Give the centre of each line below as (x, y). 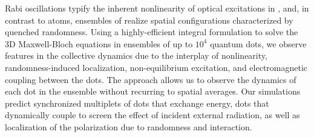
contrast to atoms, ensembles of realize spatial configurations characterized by (149, 20)
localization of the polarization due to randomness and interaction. (129, 126)
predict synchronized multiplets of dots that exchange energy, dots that (137, 103)
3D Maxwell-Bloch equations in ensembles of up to (99, 43)
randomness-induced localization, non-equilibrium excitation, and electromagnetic (156, 67)
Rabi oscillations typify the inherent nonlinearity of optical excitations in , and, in (157, 8)
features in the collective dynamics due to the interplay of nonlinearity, (136, 55)
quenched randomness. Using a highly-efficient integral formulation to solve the (152, 32)
